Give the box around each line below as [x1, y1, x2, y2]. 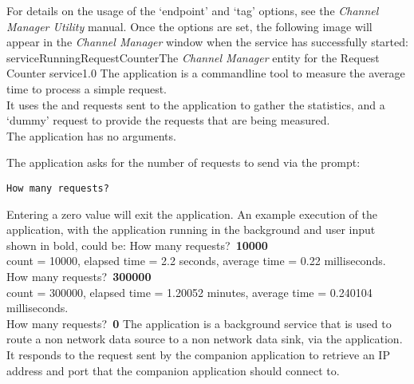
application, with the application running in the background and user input [6, 221, 376, 238]
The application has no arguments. [6, 127, 176, 144]
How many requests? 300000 [6, 267, 152, 284]
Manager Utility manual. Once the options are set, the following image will [6, 18, 373, 34]
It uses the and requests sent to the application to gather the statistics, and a [6, 96, 385, 113]
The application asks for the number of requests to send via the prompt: [6, 154, 361, 171]
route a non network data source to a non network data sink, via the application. [6, 331, 403, 347]
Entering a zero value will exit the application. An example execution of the [6, 205, 377, 222]
